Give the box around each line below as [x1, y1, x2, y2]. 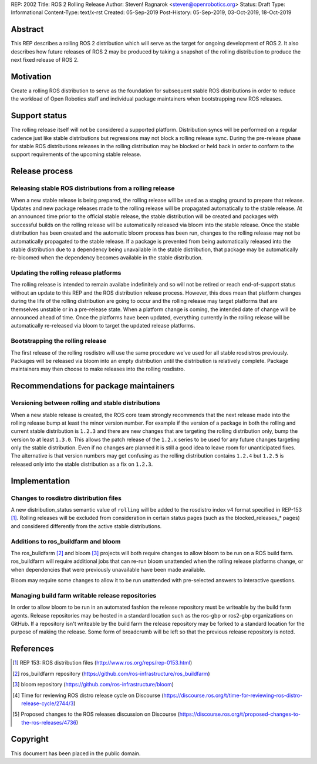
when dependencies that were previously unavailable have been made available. [11, 566, 205, 573]
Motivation [11, 71, 52, 82]
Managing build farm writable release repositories [11, 591, 157, 599]
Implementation [11, 476, 70, 486]
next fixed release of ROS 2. [11, 56, 79, 64]
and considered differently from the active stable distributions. [11, 522, 162, 529]
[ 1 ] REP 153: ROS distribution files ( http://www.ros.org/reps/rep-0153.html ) [12, 659, 193, 666]
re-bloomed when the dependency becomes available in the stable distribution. [11, 254, 203, 261]
